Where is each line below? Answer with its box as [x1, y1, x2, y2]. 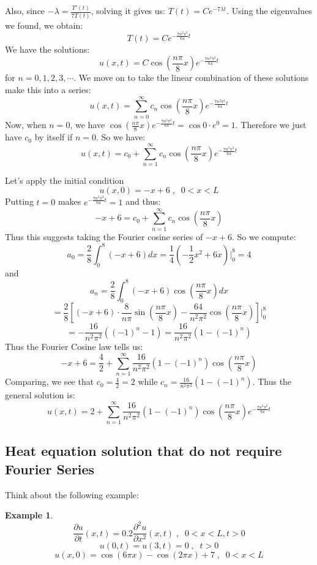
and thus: [125, 195, 161, 208]
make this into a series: [5, 83, 91, 96]
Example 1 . [5, 509, 53, 521]
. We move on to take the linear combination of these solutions [73, 71, 309, 84]
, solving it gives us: [91, 4, 165, 17]
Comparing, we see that [5, 375, 94, 388]
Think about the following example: [5, 488, 139, 501]
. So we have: [95, 131, 146, 143]
